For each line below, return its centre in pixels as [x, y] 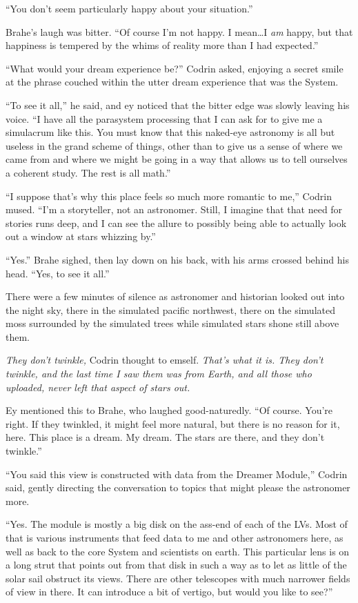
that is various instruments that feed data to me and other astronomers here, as [175, 537]
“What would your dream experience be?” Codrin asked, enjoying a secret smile [175, 68]
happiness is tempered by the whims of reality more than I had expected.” [162, 45]
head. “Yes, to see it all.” [58, 273]
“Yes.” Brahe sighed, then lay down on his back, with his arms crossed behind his [177, 259]
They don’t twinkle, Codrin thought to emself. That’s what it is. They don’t [165, 360]
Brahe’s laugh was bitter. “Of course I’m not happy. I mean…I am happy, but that [179, 31]
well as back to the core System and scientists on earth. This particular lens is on [178, 551]
